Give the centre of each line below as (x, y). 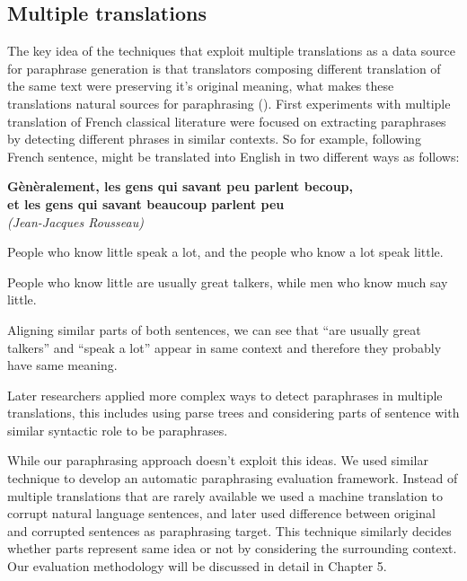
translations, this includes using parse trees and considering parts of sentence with (233, 413)
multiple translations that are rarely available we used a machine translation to (225, 495)
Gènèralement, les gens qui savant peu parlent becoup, (181, 186)
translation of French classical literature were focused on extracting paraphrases (227, 121)
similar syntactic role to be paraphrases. (118, 430)
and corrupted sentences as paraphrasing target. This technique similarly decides (229, 530)
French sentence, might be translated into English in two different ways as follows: (233, 156)
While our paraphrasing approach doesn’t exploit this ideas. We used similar (218, 460)
